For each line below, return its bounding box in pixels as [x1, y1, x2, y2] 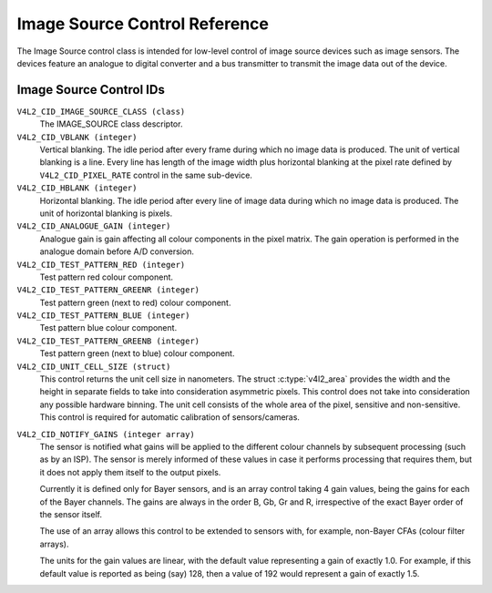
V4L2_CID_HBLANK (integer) [16, 183, 138, 193]
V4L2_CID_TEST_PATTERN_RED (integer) [16, 260, 186, 270]
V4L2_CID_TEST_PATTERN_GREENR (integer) [16, 285, 200, 295]
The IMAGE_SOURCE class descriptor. [39, 118, 183, 129]
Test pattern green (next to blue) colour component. [39, 348, 235, 359]
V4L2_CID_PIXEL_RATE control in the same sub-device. [39, 169, 252, 180]
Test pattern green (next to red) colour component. [39, 297, 231, 308]
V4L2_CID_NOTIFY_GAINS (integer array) [16, 429, 195, 439]
